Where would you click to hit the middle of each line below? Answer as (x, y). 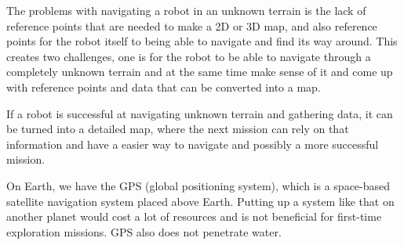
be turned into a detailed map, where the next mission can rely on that (178, 129)
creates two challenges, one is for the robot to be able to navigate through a (189, 56)
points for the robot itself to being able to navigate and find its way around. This (202, 41)
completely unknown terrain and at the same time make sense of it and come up (200, 72)
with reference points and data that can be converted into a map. (164, 86)
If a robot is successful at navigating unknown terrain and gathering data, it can (200, 113)
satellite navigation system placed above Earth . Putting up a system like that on (200, 201)
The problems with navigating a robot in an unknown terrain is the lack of (186, 10)
